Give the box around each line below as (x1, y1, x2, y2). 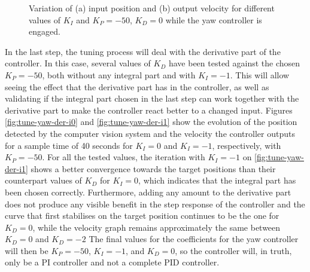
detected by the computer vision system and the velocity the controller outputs (5, 127, 295, 139)
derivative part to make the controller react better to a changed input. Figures (5, 103, 293, 116)
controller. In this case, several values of (5, 57, 151, 69)
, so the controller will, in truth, (175, 244, 292, 256)
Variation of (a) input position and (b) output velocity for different (29, 2, 275, 14)
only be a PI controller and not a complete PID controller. (5, 256, 220, 268)
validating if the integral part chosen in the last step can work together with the (5, 92, 299, 105)
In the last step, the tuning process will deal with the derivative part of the (5, 45, 281, 57)
